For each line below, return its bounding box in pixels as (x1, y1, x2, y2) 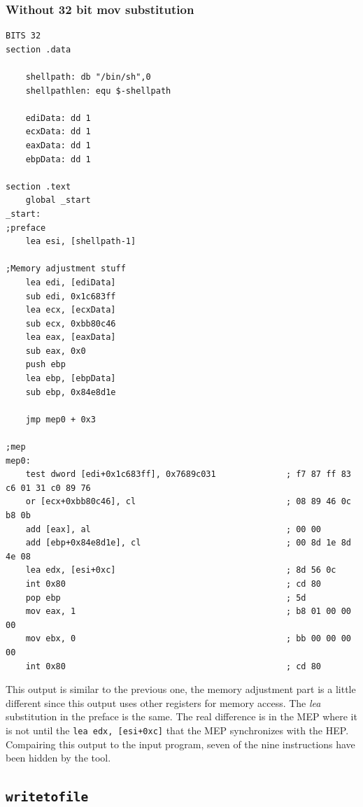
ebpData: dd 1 (25, 154, 91, 164)
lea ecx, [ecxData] (25, 305, 116, 315)
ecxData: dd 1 (25, 127, 91, 137)
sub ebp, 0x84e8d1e (25, 387, 116, 397)
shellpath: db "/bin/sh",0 (25, 72, 151, 82)
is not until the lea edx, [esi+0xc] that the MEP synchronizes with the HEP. (6, 722, 349, 737)
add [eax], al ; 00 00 (25, 524, 322, 534)
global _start (25, 195, 91, 206)
